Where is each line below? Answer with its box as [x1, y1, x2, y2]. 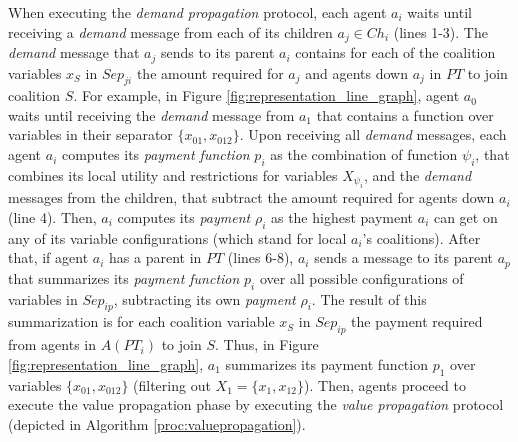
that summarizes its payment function [8, 267, 240, 288]
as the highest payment [270, 206, 414, 227]
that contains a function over [316, 104, 494, 125]
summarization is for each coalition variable [8, 311, 275, 332]
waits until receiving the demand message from [8, 104, 295, 125]
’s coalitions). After [362, 227, 481, 248]
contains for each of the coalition [295, 42, 496, 63]
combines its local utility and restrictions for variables [8, 164, 338, 185]
